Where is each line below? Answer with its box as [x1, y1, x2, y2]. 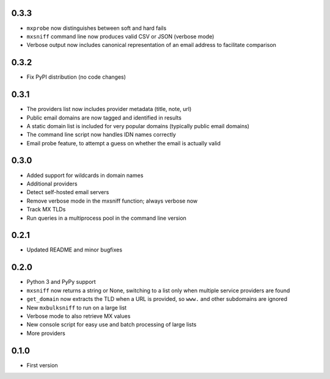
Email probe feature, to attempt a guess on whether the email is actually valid [26, 139, 221, 146]
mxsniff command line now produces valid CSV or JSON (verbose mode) [26, 32, 215, 40]
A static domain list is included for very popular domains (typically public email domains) [26, 122, 250, 129]
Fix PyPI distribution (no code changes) [26, 73, 127, 81]
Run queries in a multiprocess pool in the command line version [26, 214, 186, 222]
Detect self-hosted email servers [26, 189, 109, 196]
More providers [26, 330, 65, 337]
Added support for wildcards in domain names [26, 171, 144, 179]
